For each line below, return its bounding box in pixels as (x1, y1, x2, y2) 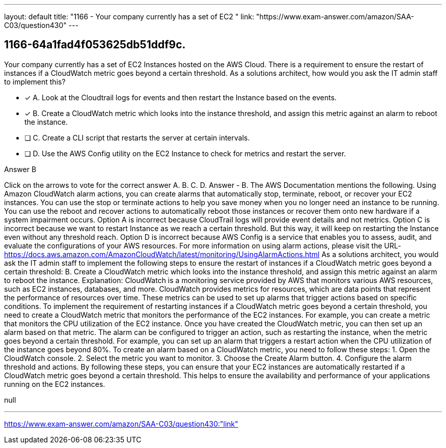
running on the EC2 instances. (4, 379, 105, 388)
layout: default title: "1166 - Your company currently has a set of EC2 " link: (4, 12, 255, 21)
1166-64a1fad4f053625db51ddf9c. (4, 38, 186, 51)
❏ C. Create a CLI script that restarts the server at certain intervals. (24, 133, 250, 142)
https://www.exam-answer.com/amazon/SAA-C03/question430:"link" (4, 419, 238, 428)
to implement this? (4, 77, 66, 86)
